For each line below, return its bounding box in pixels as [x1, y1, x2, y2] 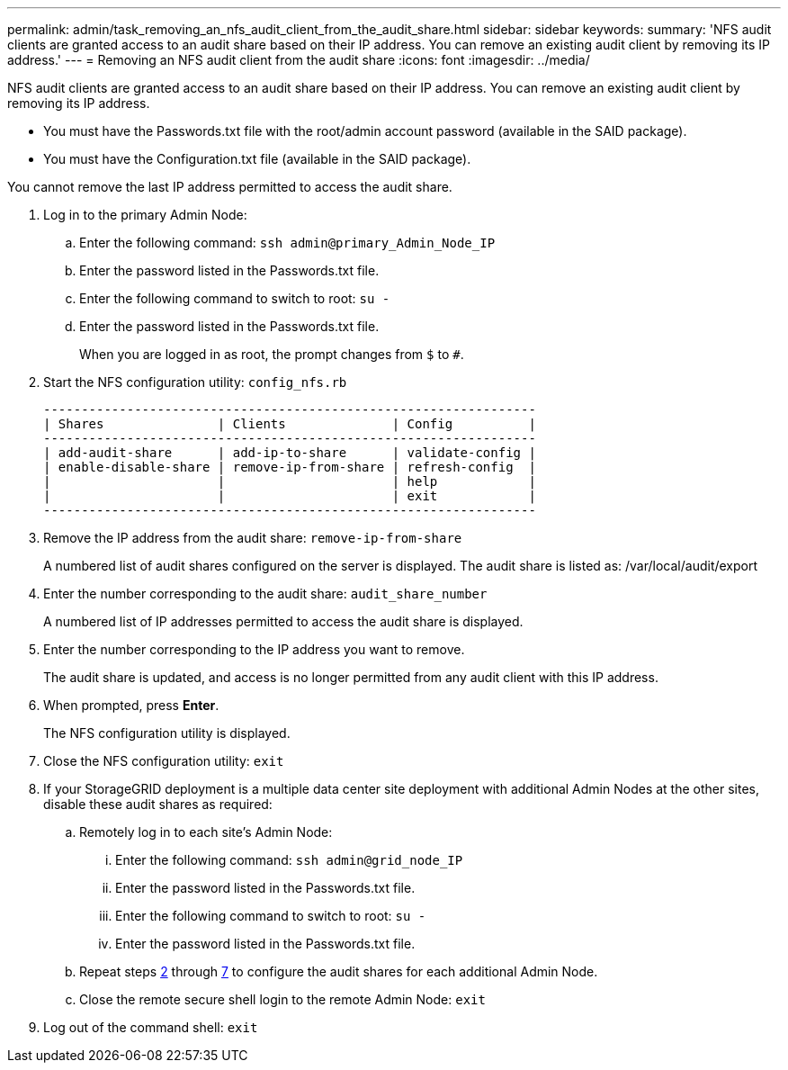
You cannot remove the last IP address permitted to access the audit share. [7, 179, 452, 194]
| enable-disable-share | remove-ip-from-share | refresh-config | [43, 460, 536, 474]
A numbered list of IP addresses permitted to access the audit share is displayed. [43, 614, 524, 629]
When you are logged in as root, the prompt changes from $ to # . [79, 346, 464, 362]
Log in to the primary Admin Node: [43, 207, 247, 222]
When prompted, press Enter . [43, 697, 219, 713]
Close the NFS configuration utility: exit [43, 753, 284, 769]
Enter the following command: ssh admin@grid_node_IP [115, 852, 463, 868]
